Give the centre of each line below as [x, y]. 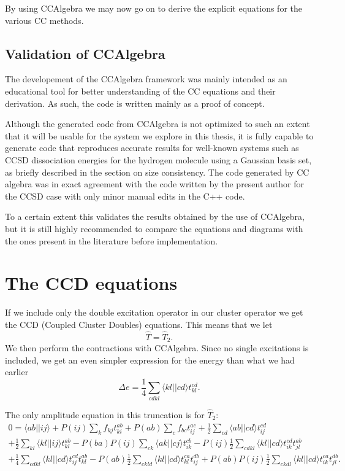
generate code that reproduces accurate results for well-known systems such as [152, 148]
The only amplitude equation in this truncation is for [105, 414]
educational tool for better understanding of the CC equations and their [140, 91]
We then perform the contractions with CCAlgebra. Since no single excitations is [157, 348]
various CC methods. [44, 20]
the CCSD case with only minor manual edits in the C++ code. [125, 196]
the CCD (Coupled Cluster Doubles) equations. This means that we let [139, 324]
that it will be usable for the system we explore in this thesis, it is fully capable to [159, 135]
